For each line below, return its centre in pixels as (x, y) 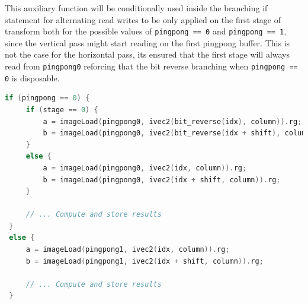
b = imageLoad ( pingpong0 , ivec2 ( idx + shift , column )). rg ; (162, 180)
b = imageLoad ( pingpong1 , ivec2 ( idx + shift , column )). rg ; (145, 261)
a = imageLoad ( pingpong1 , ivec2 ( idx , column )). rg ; (128, 250)
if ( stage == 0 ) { (62, 110)
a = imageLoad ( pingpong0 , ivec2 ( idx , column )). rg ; (145, 168)
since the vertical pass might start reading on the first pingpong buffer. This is (147, 42)
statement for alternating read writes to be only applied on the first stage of (143, 19)
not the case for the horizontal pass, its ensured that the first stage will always (147, 54)
